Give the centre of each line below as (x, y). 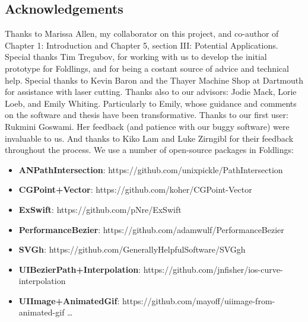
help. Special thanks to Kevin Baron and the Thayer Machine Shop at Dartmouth (154, 80)
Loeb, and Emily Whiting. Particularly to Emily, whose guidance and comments (151, 103)
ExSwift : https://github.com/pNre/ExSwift (100, 209)
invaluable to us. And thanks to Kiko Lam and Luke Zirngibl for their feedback (149, 138)
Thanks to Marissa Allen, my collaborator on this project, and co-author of (142, 34)
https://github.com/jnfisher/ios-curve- (213, 269)
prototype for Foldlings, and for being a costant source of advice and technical (147, 68)
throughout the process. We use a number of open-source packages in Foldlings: (149, 150)
